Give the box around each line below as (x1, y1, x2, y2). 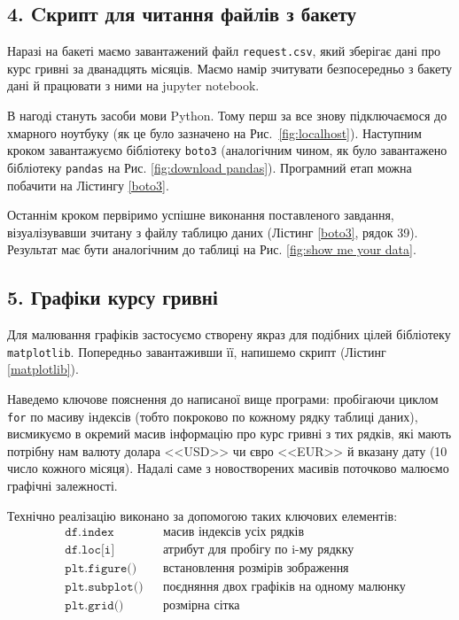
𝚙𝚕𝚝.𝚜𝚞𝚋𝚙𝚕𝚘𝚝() (65, 581, 144, 594)
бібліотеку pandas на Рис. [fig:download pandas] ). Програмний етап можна (7, 158, 412, 176)
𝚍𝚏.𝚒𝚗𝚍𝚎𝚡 (65, 526, 114, 539)
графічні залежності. (7, 477, 118, 494)
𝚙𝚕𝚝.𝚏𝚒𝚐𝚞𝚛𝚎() (65, 562, 137, 576)
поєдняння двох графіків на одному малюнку (162, 581, 406, 594)
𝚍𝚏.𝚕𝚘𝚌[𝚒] (65, 544, 115, 557)
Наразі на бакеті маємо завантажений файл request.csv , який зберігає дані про (7, 42, 441, 60)
